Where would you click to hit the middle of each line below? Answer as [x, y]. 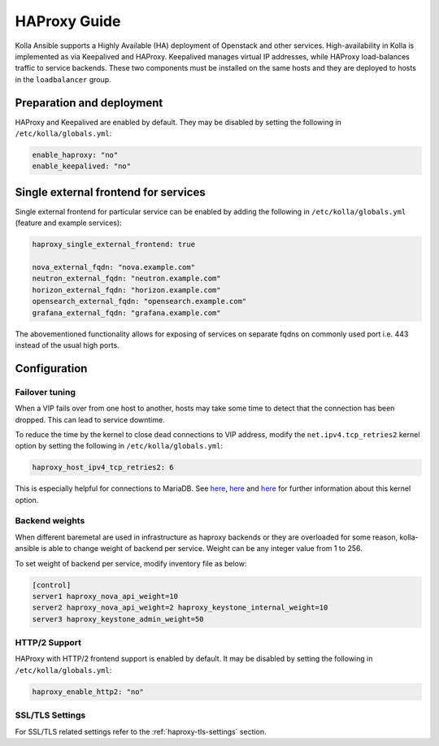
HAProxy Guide [68, 21]
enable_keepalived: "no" [82, 166]
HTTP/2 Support [48, 643]
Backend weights [50, 521]
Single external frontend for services [111, 192]
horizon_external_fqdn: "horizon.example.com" [126, 290]
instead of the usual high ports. [67, 345]
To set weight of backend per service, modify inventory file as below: [131, 563]
